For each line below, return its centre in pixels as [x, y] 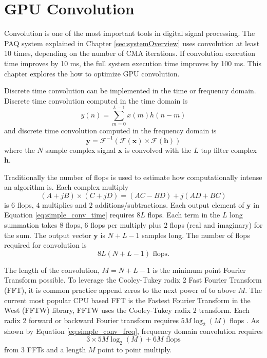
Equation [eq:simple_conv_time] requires [69, 215]
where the [20, 150]
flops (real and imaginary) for [216, 225]
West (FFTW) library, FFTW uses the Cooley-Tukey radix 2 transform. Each [127, 310]
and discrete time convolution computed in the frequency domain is [110, 131]
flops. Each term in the [184, 215]
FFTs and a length [56, 349]
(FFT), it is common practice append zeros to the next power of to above [120, 290]
